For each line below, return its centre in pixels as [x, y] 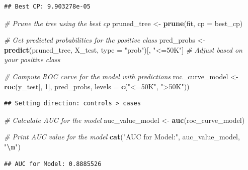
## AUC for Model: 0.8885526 [53, 164]
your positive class [32, 59]
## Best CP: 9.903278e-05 [47, 7]
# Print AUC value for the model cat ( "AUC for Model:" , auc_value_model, [122, 137]
